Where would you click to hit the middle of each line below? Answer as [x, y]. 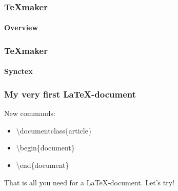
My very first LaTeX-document [70, 94]
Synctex [18, 71]
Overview [21, 27]
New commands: [30, 113]
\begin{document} [45, 148]
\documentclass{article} [54, 130]
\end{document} [43, 165]
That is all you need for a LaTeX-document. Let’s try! [89, 182]
